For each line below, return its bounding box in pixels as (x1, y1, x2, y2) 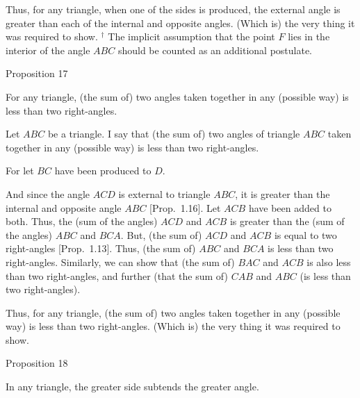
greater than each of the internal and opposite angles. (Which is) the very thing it (6, 15, 355, 30)
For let (6, 163, 34, 178)
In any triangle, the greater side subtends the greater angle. (6, 379, 259, 394)
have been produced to (54, 163, 152, 178)
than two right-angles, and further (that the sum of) (6, 268, 228, 283)
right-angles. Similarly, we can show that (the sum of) (6, 254, 235, 269)
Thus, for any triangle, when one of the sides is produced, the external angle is (6, 2, 341, 16)
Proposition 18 (6, 356, 68, 370)
